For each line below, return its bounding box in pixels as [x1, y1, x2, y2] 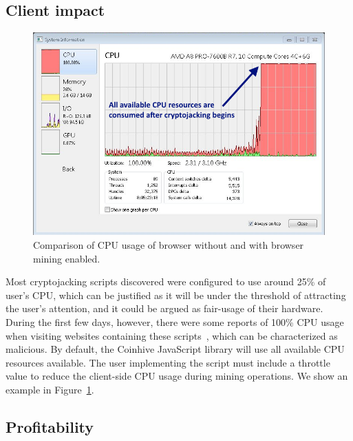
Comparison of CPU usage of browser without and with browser [33, 237, 304, 252]
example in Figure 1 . [6, 382, 94, 396]
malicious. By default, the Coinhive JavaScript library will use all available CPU [6, 342, 345, 356]
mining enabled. [33, 251, 100, 265]
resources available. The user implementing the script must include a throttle [6, 355, 330, 369]
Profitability [6, 416, 94, 437]
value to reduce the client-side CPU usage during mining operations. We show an [6, 369, 348, 383]
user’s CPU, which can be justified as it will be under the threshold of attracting [6, 287, 346, 302]
